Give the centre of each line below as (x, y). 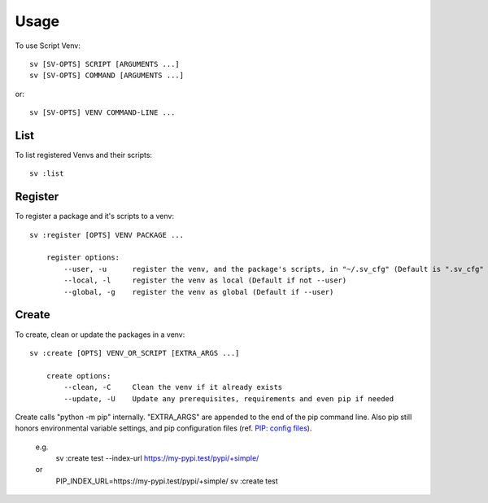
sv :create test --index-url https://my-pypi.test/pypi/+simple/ (157, 458)
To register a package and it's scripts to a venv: (95, 217)
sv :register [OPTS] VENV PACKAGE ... (107, 235)
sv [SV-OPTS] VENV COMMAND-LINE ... (102, 113)
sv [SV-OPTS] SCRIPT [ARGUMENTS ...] (105, 64)
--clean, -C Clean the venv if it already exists (173, 387)
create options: (78, 376)
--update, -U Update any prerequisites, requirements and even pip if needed (229, 398)
